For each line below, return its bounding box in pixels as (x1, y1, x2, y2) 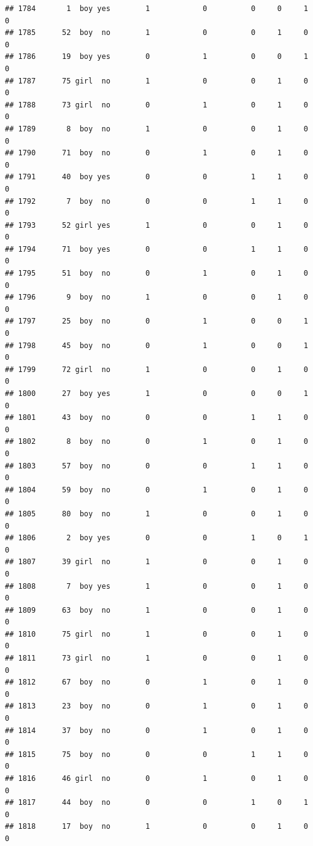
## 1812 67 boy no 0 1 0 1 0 (5, 678, 308, 687)
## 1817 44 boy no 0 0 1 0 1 (5, 798, 308, 807)
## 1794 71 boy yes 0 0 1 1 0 (5, 244, 308, 254)
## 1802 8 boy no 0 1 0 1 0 (5, 437, 308, 446)
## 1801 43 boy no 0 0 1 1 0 (5, 413, 308, 422)
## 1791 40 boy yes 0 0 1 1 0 (5, 173, 308, 182)
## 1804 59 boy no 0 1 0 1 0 (5, 485, 308, 494)
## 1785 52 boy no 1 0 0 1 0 (5, 28, 308, 37)
